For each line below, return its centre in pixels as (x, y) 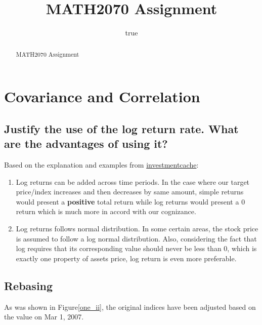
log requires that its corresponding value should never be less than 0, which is (136, 248)
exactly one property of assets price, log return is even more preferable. (126, 258)
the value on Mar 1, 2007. (44, 317)
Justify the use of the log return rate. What (121, 128)
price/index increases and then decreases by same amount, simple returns (130, 192)
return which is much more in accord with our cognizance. (106, 211)
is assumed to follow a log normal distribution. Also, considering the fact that (136, 238)
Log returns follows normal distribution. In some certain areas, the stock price (137, 228)
